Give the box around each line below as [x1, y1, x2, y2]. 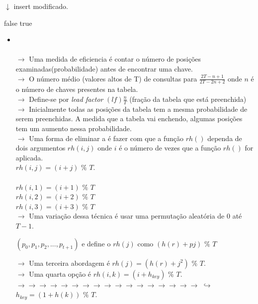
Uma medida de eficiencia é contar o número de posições [29, 54, 201, 64]
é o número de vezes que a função [119, 143, 221, 153]
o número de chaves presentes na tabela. [15, 84, 138, 94]
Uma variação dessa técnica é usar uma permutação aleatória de [29, 211, 225, 221]
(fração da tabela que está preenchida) [129, 93, 247, 104]
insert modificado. [13, 1, 68, 11]
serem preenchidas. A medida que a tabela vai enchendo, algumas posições [15, 113, 243, 124]
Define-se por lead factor [29, 93, 103, 104]
